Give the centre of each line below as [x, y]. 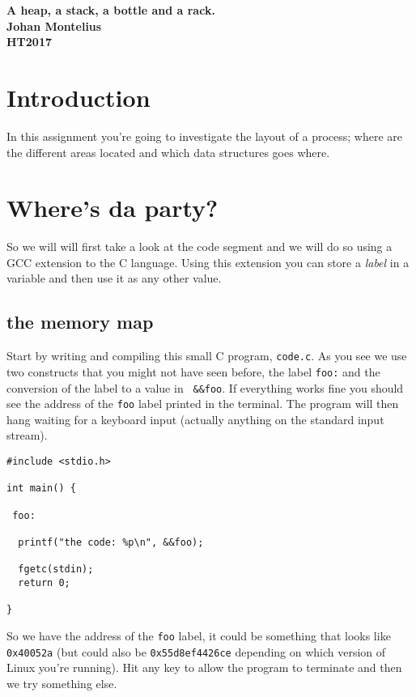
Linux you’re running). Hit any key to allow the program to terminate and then [204, 667]
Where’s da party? [112, 208]
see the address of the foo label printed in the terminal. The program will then [203, 404]
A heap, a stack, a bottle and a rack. [111, 10]
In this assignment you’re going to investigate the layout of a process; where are [205, 136]
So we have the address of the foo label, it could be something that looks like [199, 635]
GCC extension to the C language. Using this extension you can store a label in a [208, 262]
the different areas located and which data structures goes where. [168, 152]
